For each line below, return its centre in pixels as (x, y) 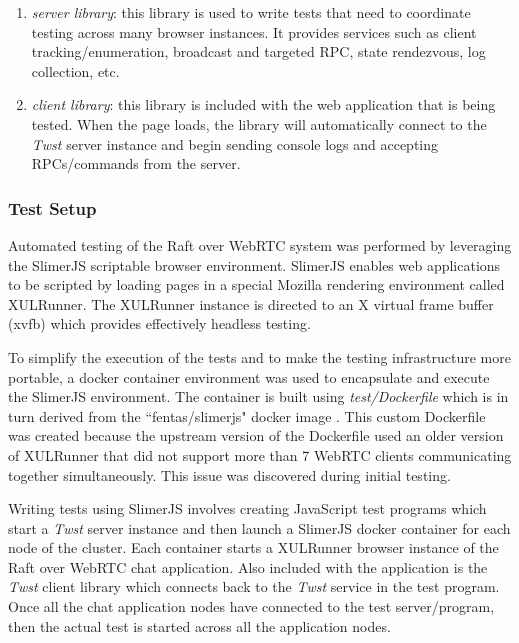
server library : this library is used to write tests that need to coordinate (251, 12)
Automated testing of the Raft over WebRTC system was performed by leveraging (260, 244)
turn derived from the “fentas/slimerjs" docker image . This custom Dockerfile (247, 415)
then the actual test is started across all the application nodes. (199, 625)
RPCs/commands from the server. (136, 163)
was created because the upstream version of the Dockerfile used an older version (256, 435)
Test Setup (52, 207)
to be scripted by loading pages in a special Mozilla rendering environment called (256, 284)
